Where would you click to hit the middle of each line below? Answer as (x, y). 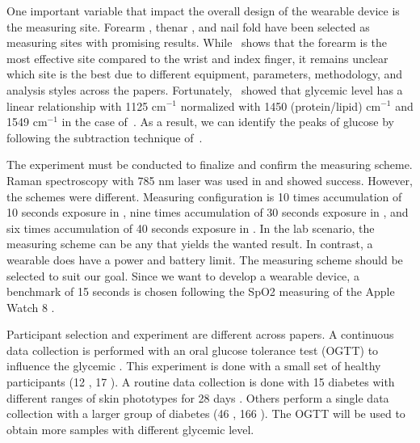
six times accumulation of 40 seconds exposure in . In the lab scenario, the (191, 228)
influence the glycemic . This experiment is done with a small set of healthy (194, 366)
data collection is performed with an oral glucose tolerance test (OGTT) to (193, 350)
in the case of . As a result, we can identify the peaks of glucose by (228, 122)
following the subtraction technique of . (105, 137)
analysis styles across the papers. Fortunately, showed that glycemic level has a (205, 89)
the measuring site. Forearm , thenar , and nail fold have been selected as (188, 26)
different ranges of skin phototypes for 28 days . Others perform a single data (198, 397)
